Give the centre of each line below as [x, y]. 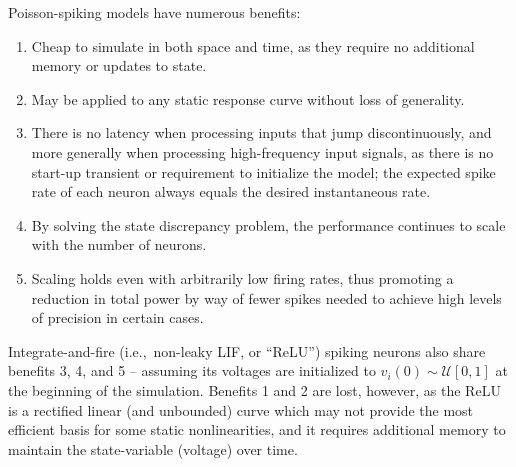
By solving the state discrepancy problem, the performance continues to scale [268, 224]
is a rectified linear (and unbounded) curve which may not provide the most [241, 409]
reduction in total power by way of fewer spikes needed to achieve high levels [266, 297]
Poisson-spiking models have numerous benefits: [154, 12]
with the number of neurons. [119, 244]
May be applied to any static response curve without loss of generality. [248, 98]
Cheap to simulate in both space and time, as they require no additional [253, 45]
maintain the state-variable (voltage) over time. [153, 448]
